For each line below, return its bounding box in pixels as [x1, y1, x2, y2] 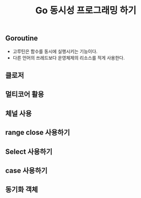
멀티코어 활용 [5, 90, 44, 99]
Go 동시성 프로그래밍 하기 [35, 5, 136, 16]
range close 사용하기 [5, 128, 70, 137]
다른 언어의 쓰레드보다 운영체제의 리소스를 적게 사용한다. [12, 54, 125, 61]
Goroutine [5, 34, 38, 43]
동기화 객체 [5, 185, 38, 194]
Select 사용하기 [5, 147, 53, 156]
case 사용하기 [5, 166, 48, 175]
